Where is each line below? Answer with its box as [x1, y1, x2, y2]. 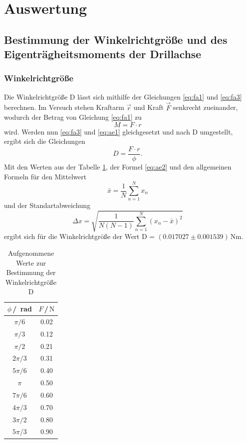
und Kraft [134, 102, 164, 112]
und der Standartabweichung [4, 200, 90, 210]
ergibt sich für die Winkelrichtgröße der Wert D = [4, 231, 155, 241]
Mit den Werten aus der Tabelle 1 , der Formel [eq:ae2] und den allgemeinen [4, 162, 232, 172]
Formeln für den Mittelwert [4, 171, 86, 181]
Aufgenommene [8, 248, 54, 258]
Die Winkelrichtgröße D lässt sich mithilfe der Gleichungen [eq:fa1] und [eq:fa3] [4, 91, 242, 102]
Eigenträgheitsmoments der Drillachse [4, 46, 201, 62]
